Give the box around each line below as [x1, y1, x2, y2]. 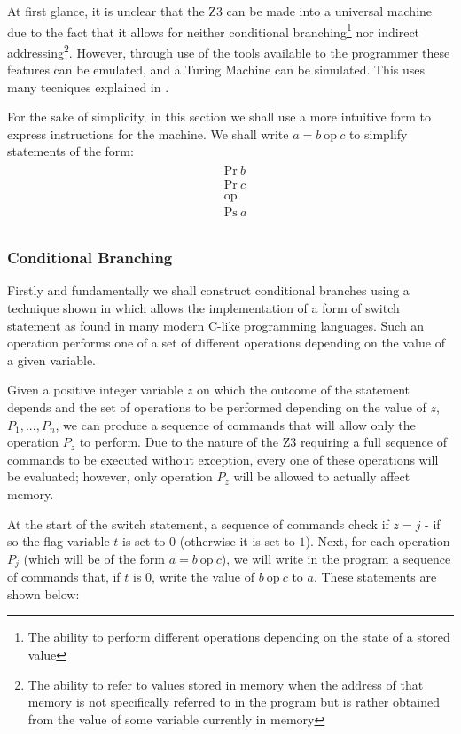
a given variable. [7, 350, 96, 369]
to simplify [348, 124, 408, 143]
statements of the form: [7, 142, 134, 160]
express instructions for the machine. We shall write [7, 124, 289, 143]
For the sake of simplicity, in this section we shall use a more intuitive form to [7, 107, 431, 126]
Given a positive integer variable [7, 380, 184, 399]
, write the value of [152, 567, 255, 586]
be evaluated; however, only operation [7, 467, 213, 486]
